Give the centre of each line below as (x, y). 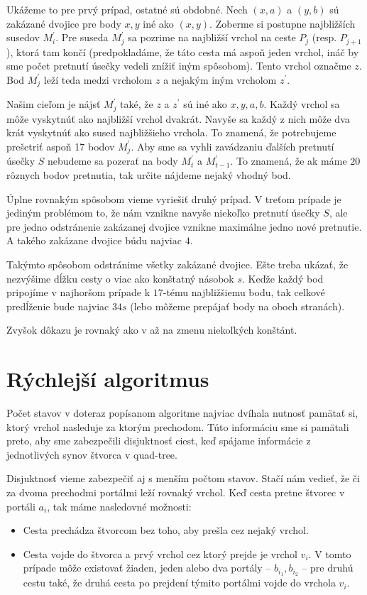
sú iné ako (205, 104)
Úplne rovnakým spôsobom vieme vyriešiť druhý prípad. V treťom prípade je (174, 198)
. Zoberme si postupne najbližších (283, 23)
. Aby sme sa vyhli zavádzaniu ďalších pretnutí (232, 146)
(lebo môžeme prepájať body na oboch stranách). (237, 306)
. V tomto (330, 553)
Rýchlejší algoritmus (108, 379)
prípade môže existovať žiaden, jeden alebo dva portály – (147, 568)
